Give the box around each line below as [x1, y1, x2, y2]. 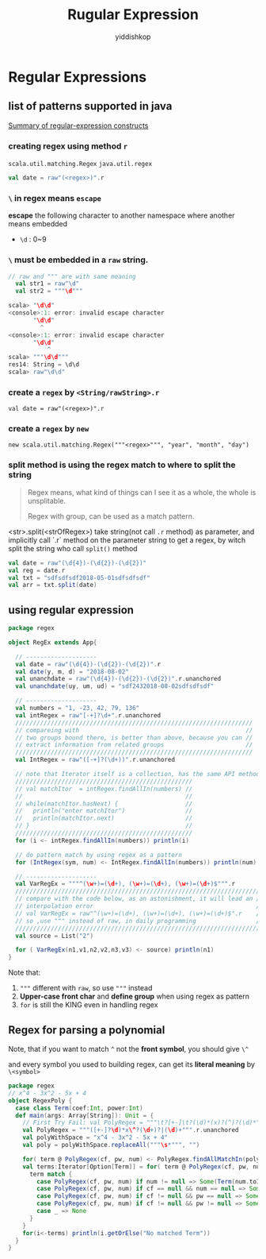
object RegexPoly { [8, 1096, 73, 1105]
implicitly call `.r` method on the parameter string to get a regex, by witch [8, 535, 246, 545]
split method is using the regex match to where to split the [8, 459, 236, 470]
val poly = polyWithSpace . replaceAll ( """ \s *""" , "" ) [22, 1141, 200, 1149]
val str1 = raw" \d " [15, 280, 80, 288]
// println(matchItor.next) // [15, 814, 193, 823]
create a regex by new [8, 423, 89, 434]
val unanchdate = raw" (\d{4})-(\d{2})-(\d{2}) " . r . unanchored [15, 675, 222, 683]
